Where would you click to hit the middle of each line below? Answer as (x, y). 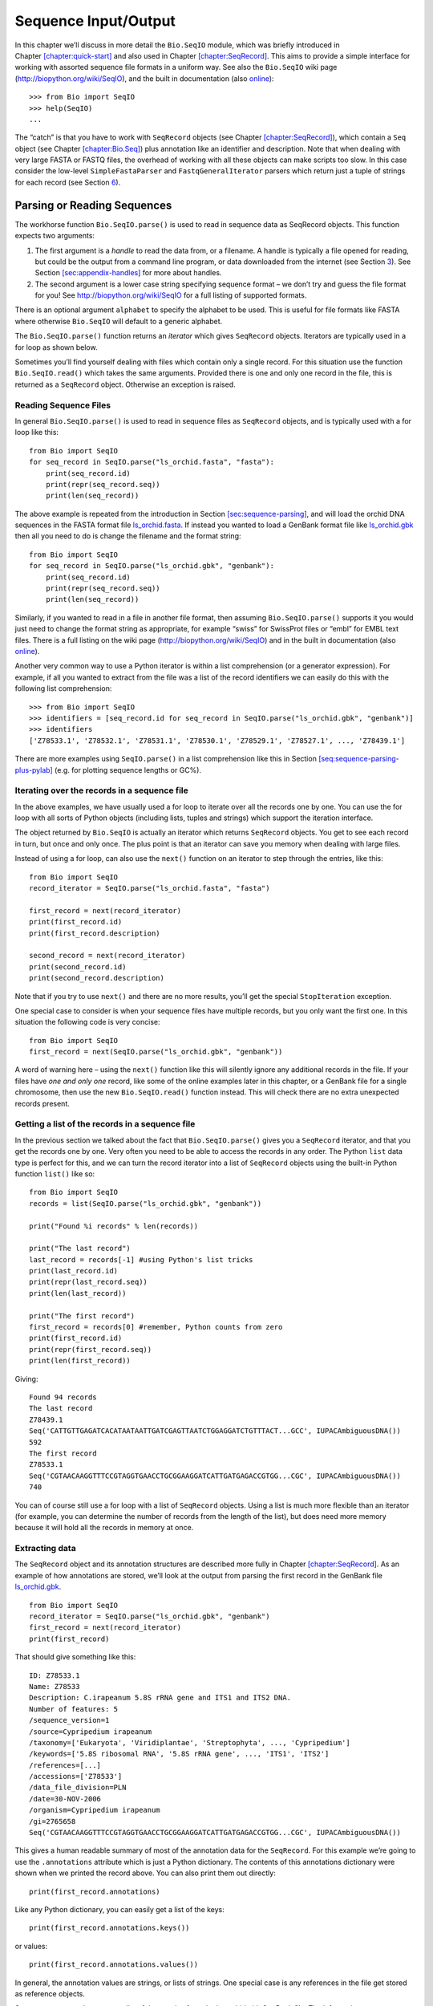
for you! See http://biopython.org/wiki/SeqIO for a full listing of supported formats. (171, 295)
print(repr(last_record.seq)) (89, 1282)
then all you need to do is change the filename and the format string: (128, 536)
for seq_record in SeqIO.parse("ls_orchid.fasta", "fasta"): (152, 462)
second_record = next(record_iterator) (107, 956)
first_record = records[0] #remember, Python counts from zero (156, 1327)
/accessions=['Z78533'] (76, 1777)
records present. (42, 1103)
